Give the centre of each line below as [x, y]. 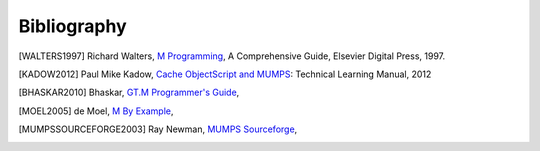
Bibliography [72, 26]
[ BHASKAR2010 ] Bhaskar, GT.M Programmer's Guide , [129, 92]
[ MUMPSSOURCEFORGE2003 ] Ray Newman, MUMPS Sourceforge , [158, 129]
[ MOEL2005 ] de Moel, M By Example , [96, 111]
